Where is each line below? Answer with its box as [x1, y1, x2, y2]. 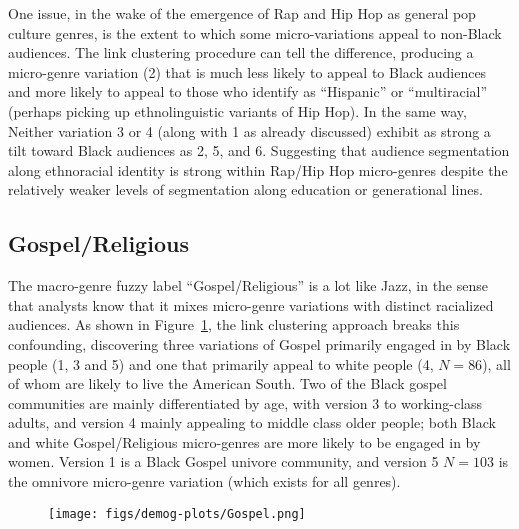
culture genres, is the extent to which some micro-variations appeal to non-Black [8, 22, 502, 43]
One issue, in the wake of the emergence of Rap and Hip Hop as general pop [8, 3, 476, 23]
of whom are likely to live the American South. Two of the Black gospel [8, 373, 447, 394]
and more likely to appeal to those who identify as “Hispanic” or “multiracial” [8, 81, 488, 102]
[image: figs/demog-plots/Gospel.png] [48, 506, 306, 521]
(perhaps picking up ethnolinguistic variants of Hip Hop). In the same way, [8, 100, 467, 121]
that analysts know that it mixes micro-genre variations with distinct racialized [8, 294, 494, 315]
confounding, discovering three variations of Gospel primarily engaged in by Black [8, 333, 511, 354]
